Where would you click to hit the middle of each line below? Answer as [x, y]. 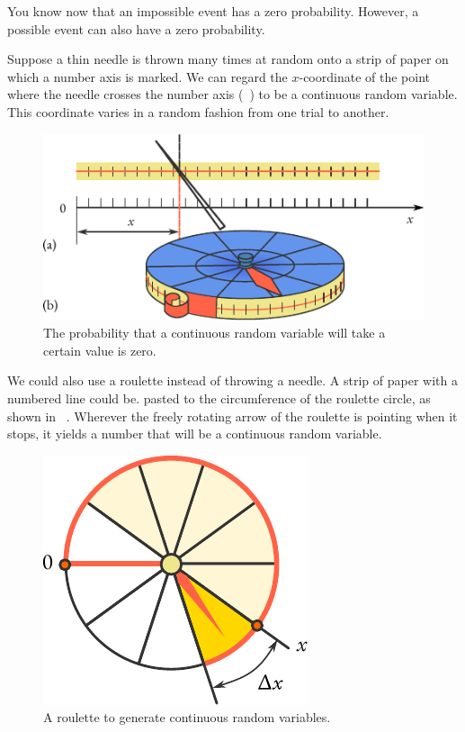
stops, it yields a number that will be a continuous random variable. [195, 434]
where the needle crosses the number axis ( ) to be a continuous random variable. [232, 94]
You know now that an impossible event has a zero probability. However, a [213, 11]
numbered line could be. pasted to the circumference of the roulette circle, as [219, 398]
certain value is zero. [100, 350]
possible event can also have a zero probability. [136, 28]
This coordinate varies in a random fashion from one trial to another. [198, 111]
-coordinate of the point [364, 76]
